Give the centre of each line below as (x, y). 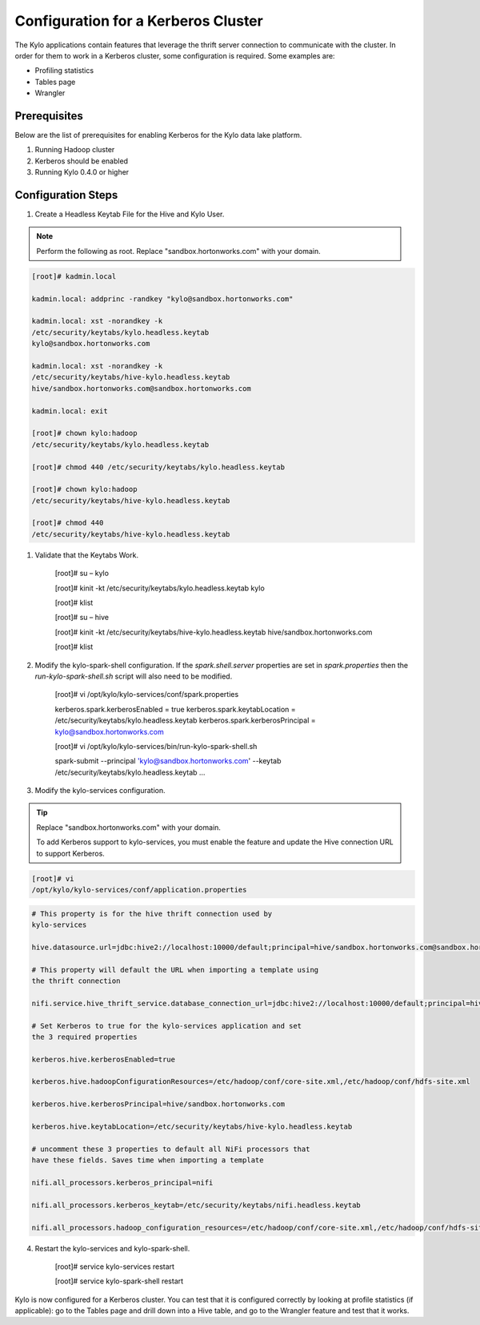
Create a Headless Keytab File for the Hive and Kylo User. (130, 214)
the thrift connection (76, 981)
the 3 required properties (84, 1037)
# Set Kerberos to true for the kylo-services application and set (167, 1026)
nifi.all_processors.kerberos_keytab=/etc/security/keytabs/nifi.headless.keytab (196, 1205)
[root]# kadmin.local (74, 276)
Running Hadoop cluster (75, 150)
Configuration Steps (66, 195)
